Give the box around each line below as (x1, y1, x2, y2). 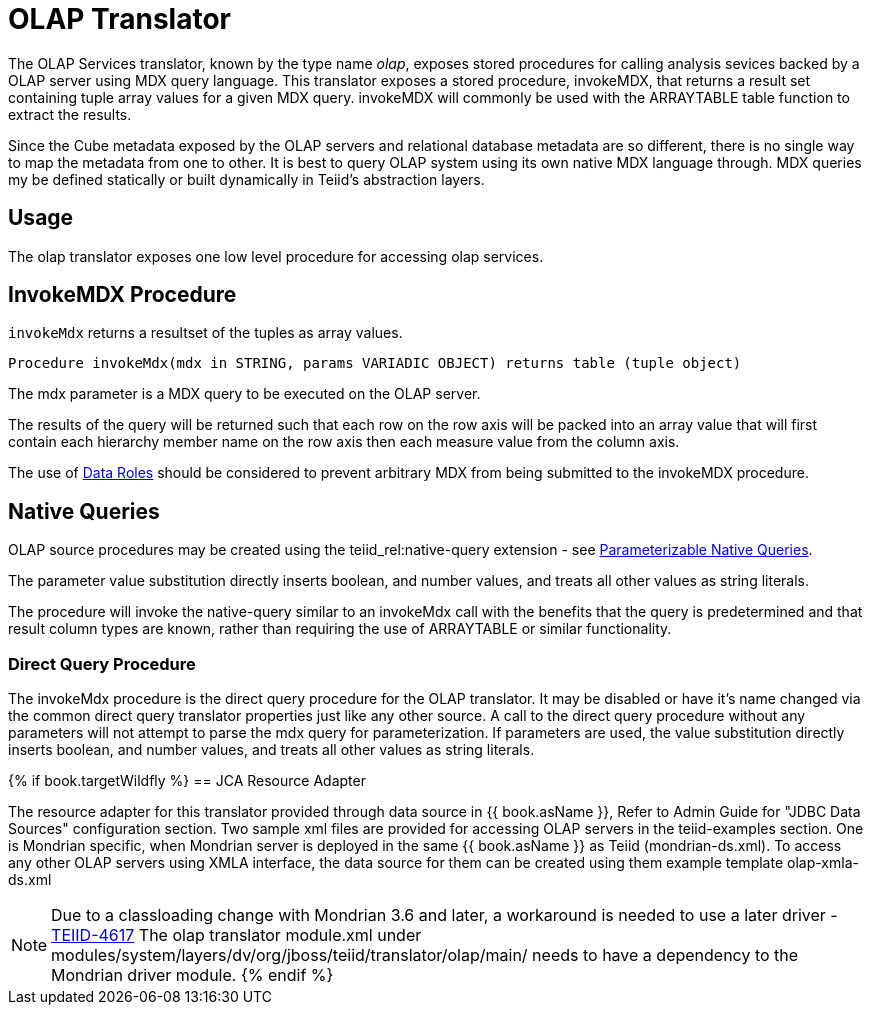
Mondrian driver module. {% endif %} (51, 965, 334, 986)
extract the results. (8, 105, 132, 123)
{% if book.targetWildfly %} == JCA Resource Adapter (8, 772, 366, 790)
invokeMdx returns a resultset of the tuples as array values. (8, 324, 403, 342)
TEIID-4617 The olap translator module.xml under (51, 925, 422, 946)
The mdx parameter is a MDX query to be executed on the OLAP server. (8, 385, 481, 403)
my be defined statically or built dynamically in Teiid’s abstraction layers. (8, 170, 485, 188)
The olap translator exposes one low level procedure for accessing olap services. (8, 247, 544, 265)
